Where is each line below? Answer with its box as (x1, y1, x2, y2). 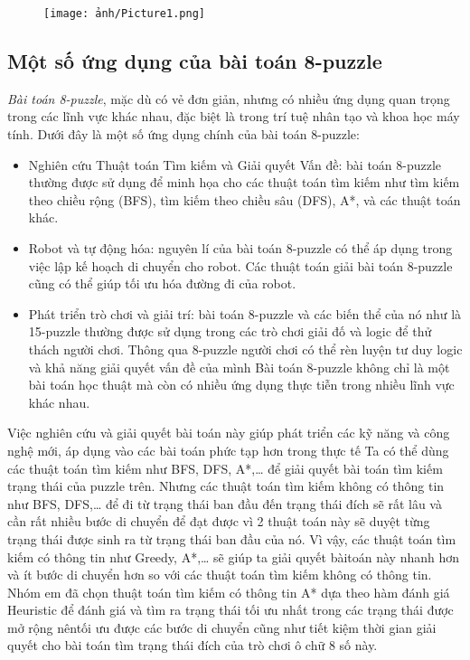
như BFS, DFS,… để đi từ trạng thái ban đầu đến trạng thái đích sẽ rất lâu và (7, 494, 442, 513)
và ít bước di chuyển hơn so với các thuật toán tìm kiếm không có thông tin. (7, 565, 432, 584)
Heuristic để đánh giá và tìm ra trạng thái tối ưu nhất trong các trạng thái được (7, 600, 454, 619)
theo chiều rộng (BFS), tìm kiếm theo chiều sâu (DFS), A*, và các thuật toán (28, 190, 461, 209)
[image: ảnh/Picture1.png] (43, 7, 205, 20)
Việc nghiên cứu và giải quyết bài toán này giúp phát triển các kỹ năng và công (7, 423, 450, 442)
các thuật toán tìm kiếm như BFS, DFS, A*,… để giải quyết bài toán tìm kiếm (7, 458, 443, 477)
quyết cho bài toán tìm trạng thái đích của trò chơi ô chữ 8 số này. (7, 636, 378, 655)
